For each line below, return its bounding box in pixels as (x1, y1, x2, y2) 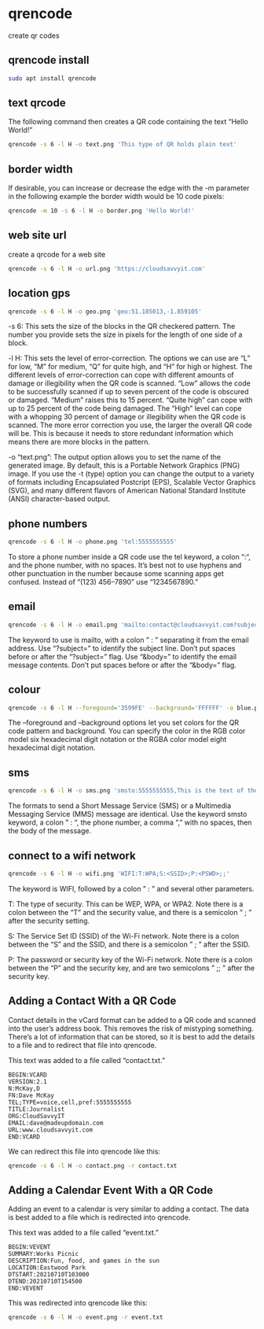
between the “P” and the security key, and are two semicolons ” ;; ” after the (8, 963, 255, 973)
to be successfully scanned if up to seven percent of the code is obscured (8, 387, 249, 397)
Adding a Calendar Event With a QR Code (8, 1183, 214, 1197)
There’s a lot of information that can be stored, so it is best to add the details (8, 1032, 255, 1041)
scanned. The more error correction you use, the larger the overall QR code (8, 420, 253, 430)
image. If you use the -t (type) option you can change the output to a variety (8, 469, 255, 478)
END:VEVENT (8, 1284, 44, 1293)
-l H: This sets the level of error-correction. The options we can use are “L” (8, 353, 251, 363)
